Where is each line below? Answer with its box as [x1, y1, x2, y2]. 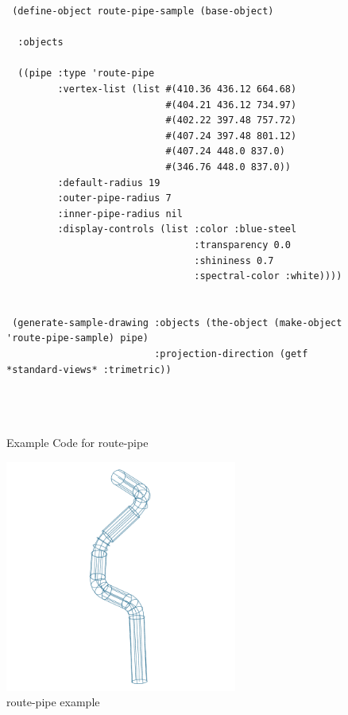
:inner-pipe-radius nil [57, 208, 183, 220]
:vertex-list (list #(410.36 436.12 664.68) [57, 83, 297, 95]
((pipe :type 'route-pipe [17, 68, 155, 80]
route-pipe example [6, 694, 100, 710]
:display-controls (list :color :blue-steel [57, 223, 297, 235]
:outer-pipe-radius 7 [57, 192, 172, 204]
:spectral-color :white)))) [194, 270, 342, 282]
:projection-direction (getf [154, 348, 308, 360]
